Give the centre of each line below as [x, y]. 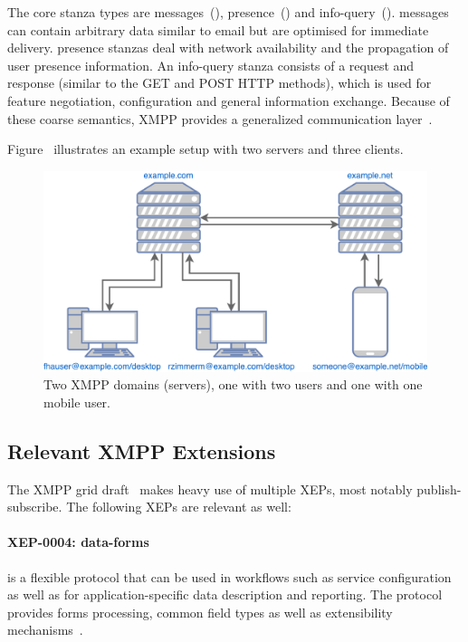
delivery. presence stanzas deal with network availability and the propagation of [228, 48]
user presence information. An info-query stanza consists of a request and [211, 65]
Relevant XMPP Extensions [142, 450]
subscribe [33, 507]
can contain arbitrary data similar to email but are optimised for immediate [218, 29]
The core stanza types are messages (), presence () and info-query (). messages [228, 12]
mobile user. [77, 402]
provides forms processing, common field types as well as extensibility [200, 612]
